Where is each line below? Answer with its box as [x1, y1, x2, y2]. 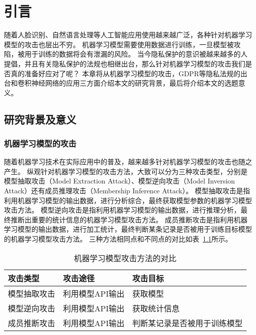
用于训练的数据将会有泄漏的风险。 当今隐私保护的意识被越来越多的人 [24, 49, 248, 59]
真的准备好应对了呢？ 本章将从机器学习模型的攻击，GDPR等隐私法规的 [10, 68, 241, 78]
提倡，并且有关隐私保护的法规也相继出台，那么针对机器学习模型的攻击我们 [4, 58, 245, 68]
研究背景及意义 [4, 111, 76, 126]
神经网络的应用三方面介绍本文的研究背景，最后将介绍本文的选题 [31, 78, 238, 88]
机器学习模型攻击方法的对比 [74, 252, 177, 264]
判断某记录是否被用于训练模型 [132, 317, 243, 329]
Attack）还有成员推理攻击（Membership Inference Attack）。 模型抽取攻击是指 [4, 185, 250, 196]
